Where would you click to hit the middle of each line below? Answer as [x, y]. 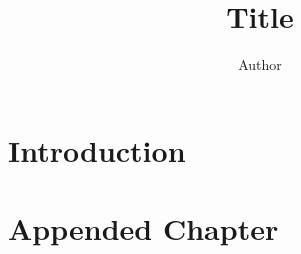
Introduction [97, 149]
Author [260, 64]
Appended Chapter [143, 228]
